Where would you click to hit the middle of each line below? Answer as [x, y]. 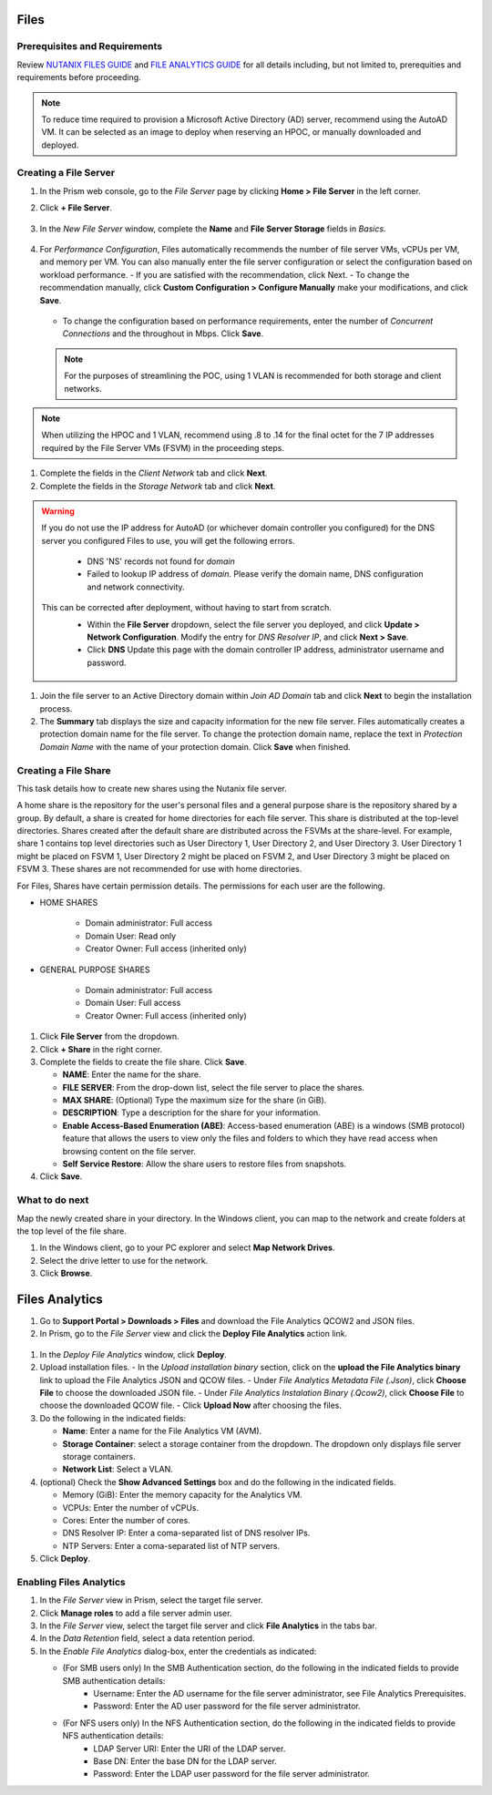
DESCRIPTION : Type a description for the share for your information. [191, 1113]
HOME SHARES [69, 903]
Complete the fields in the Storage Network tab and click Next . [158, 486]
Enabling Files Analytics [72, 1582]
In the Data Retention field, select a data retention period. [147, 1638]
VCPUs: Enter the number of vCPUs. [131, 1507]
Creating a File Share [64, 770]
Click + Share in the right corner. [101, 1049]
